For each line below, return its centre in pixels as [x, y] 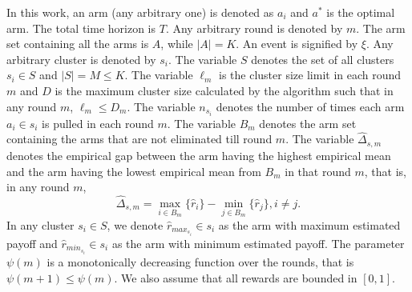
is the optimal [361, 12]
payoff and [32, 243]
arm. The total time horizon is [81, 28]
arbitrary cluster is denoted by [81, 59]
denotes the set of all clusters [323, 59]
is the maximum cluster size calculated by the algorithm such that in [224, 90]
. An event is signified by [297, 44]
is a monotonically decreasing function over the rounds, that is [200, 262]
